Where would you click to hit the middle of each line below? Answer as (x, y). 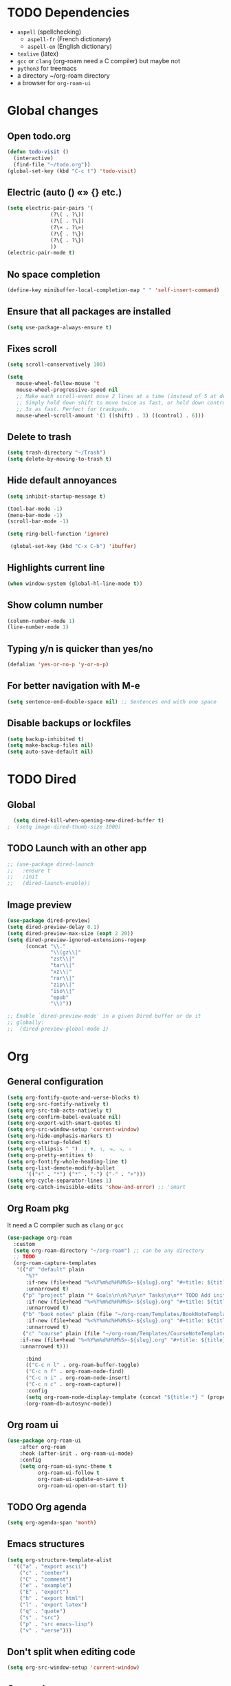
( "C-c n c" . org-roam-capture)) (73, 1384)
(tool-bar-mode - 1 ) (35, 509)
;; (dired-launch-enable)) (49, 884)
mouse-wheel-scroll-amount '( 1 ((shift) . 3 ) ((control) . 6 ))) (110, 415)
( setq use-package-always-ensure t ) (59, 327)
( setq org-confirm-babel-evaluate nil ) (64, 1117)
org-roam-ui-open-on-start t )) (82, 1486)
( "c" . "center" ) (44, 1573)
